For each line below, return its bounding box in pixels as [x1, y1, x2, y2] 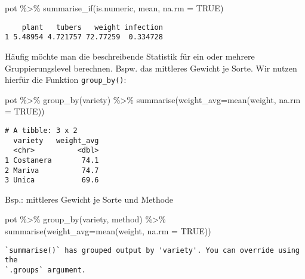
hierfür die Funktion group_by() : [5, 73, 127, 86]
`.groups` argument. [5, 265, 87, 274]
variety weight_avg [13, 136, 99, 145]
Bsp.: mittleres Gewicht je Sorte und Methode [5, 193, 174, 205]
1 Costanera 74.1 [5, 156, 99, 165]
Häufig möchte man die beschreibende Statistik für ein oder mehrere [5, 49, 255, 62]
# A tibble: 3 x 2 [5, 126, 78, 135]
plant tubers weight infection [21, 23, 163, 32]
